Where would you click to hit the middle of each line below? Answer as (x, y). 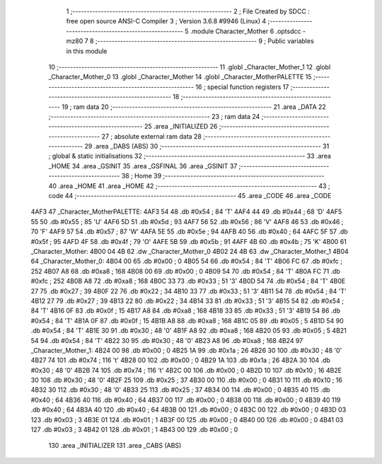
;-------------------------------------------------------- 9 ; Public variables (204, 41)
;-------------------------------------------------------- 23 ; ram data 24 (154, 116)
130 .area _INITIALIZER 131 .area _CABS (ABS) (115, 446)
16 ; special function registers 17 (242, 87)
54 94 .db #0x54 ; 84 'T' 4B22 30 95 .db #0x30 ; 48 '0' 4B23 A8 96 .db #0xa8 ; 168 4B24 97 (167, 340)
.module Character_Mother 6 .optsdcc (245, 31)
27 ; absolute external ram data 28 (151, 136)
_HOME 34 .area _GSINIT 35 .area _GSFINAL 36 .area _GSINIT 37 (143, 166)
